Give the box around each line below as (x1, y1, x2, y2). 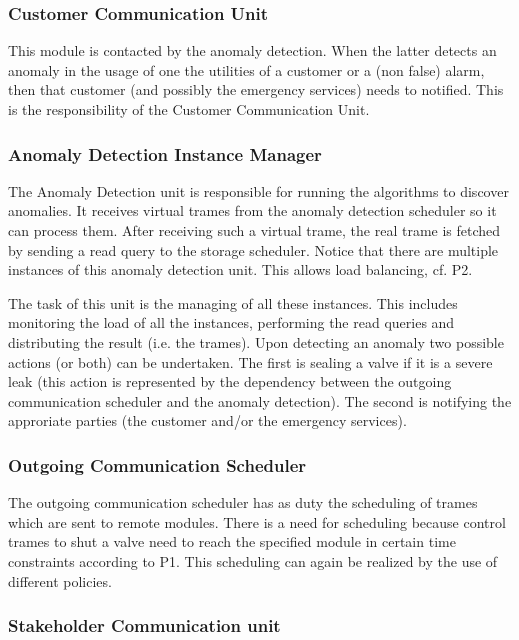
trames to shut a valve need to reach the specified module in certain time (8, 531, 456, 552)
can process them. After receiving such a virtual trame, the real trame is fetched (8, 220, 501, 240)
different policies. (8, 570, 112, 591)
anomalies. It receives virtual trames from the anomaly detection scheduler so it (8, 200, 497, 221)
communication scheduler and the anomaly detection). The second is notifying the (8, 390, 512, 411)
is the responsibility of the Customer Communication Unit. (8, 99, 370, 119)
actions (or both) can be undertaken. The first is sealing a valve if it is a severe (8, 351, 493, 372)
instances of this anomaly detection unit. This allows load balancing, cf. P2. (8, 259, 473, 280)
